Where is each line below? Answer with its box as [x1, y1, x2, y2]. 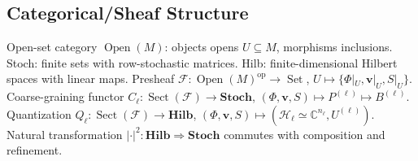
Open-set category [7, 38, 98, 55]
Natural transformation [7, 125, 123, 142]
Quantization [7, 105, 72, 122]
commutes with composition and [224, 125, 385, 142]
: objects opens [164, 38, 239, 55]
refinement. [7, 141, 63, 159]
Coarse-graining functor [7, 88, 124, 105]
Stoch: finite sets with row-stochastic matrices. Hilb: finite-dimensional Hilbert [7, 54, 398, 71]
